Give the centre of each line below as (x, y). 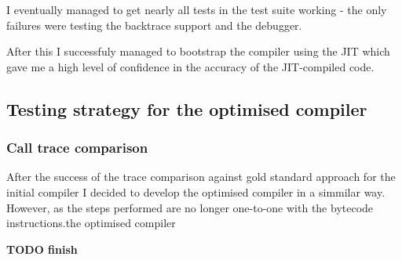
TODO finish (42, 249)
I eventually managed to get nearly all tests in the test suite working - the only (197, 9)
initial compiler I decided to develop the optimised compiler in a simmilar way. (196, 191)
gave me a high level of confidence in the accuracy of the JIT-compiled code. (190, 66)
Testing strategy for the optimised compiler (187, 108)
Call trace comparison (77, 148)
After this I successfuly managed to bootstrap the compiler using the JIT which (198, 51)
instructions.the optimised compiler (91, 223)
